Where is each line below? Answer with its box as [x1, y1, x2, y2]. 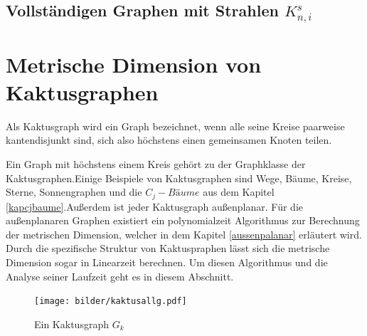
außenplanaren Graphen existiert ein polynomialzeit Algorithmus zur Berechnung [6, 213, 360, 228]
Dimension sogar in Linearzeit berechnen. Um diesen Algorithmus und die [6, 255, 328, 270]
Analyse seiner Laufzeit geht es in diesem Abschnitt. [6, 268, 234, 283]
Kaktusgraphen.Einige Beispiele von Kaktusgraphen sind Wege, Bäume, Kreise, [6, 170, 352, 185]
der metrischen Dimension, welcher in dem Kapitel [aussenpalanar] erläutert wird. [6, 226, 362, 241]
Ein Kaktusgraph [34, 316, 109, 331]
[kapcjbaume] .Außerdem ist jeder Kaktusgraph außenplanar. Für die [6, 199, 303, 214]
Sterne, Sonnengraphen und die [6, 184, 142, 199]
